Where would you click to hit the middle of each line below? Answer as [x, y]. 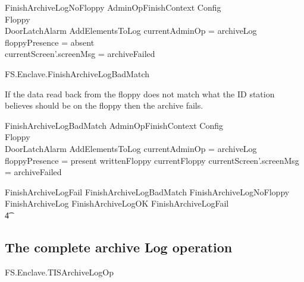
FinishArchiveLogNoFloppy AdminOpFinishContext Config [113, 7]
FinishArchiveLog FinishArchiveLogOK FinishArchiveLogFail [117, 203]
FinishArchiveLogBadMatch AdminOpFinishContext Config [114, 125]
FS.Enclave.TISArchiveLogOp [59, 272]
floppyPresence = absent [50, 42]
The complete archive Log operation [119, 247]
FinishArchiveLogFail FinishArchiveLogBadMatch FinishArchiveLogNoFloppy [147, 191]
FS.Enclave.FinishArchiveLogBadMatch [77, 73]
